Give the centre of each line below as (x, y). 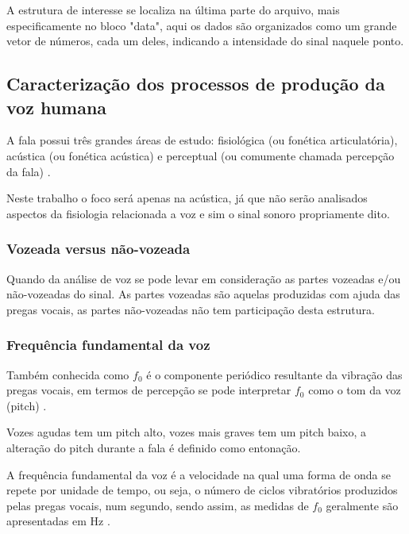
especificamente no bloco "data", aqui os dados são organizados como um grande (202, 25)
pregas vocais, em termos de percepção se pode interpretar (149, 390)
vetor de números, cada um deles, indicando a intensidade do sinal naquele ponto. (205, 41)
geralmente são (362, 505)
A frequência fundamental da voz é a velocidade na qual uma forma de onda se (199, 474)
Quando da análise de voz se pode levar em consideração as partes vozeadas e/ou (204, 278)
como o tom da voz (355, 390)
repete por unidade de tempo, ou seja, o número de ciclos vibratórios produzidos (202, 490)
